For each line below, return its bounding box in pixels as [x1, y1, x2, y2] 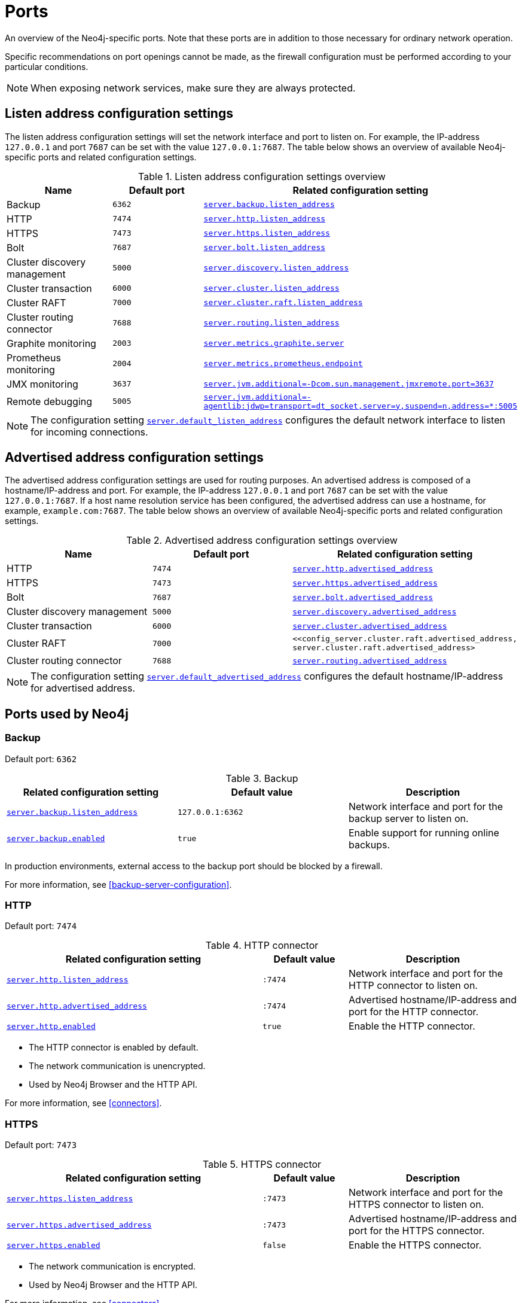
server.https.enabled [7, 1240, 100, 1250]
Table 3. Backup [225, 772, 298, 784]
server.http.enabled [7, 1021, 96, 1031]
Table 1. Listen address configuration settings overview [138, 170, 386, 182]
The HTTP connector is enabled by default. [29, 1042, 199, 1053]
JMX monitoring [7, 377, 78, 390]
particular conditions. [5, 61, 88, 72]
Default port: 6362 [5, 753, 77, 764]
